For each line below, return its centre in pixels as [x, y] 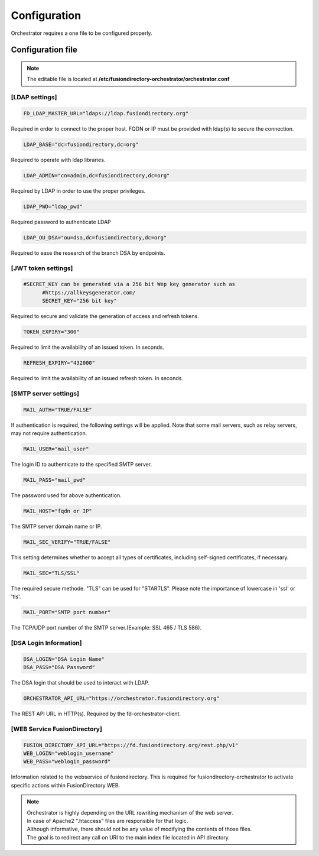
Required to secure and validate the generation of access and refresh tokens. [105, 316]
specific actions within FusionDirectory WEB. [66, 785]
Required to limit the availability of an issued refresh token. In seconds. [97, 378]
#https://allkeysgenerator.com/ [89, 292]
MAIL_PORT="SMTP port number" [67, 612]
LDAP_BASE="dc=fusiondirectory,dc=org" [81, 144]
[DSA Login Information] [46, 643]
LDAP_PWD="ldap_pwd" [53, 206]
